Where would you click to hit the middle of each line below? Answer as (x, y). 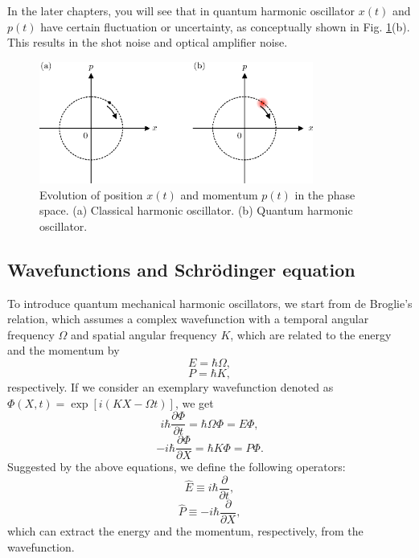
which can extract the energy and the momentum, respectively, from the (185, 530)
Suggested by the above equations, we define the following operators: (177, 467)
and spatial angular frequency (144, 334)
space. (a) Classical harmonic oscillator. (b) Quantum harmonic (196, 210)
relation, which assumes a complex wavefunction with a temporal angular (188, 319)
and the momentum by (64, 350)
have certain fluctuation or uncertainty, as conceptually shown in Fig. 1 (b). (225, 26)
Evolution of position (91, 194)
